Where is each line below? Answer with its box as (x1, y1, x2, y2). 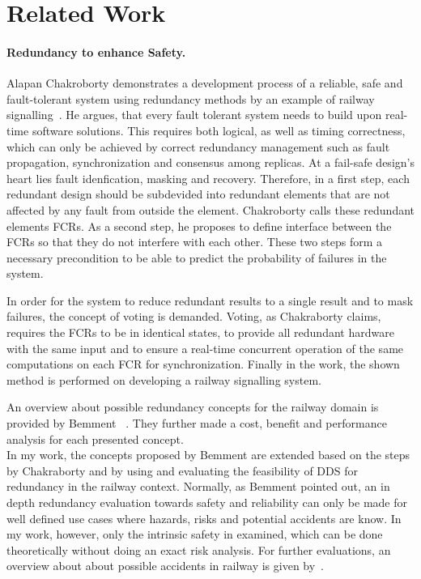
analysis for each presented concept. (6, 430, 184, 447)
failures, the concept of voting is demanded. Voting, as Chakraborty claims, (6, 308, 381, 325)
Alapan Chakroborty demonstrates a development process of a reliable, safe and (6, 75, 403, 92)
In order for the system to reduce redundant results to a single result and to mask (6, 292, 414, 309)
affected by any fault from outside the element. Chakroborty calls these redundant (6, 201, 415, 218)
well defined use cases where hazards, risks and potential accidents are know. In (6, 509, 402, 526)
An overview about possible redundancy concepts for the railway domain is (6, 398, 379, 415)
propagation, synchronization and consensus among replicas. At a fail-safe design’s (6, 154, 415, 171)
